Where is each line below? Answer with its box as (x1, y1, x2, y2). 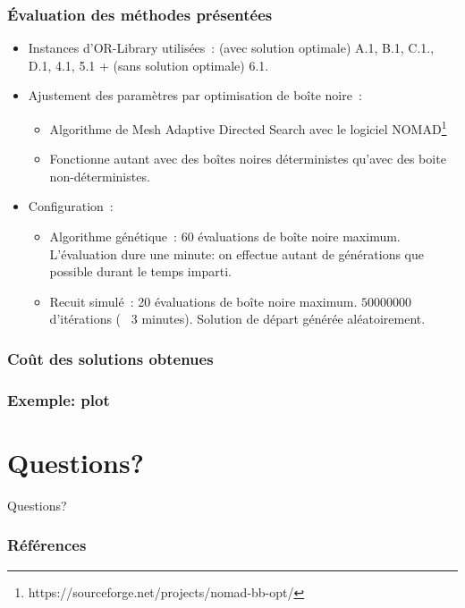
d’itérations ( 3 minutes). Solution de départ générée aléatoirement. (49, 309, 426, 328)
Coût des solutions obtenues (7, 347, 214, 369)
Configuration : (28, 197, 114, 215)
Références (7, 534, 87, 556)
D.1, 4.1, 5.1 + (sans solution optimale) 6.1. (28, 55, 269, 74)
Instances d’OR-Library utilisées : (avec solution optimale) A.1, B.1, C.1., (28, 38, 435, 57)
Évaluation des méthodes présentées (7, 3, 273, 25)
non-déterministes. (49, 166, 150, 185)
